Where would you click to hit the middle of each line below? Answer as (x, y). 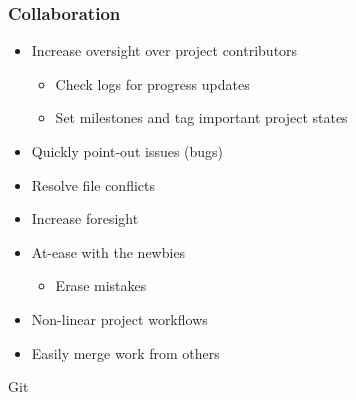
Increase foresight (85, 218)
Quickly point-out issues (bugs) (127, 151)
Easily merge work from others (125, 352)
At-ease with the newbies (108, 251)
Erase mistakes (101, 285)
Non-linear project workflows (119, 318)
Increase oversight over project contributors (164, 50)
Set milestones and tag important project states (201, 117)
